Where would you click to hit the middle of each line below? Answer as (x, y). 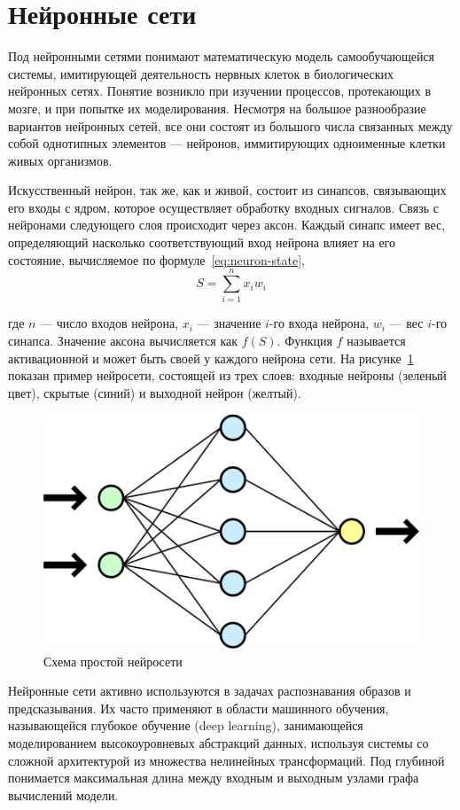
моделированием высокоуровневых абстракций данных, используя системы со (218, 743)
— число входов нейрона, (109, 323)
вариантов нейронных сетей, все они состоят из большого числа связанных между (230, 125)
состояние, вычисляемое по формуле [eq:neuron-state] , (156, 259)
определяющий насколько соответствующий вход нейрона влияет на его (202, 242)
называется (376, 340)
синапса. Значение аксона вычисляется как (123, 340)
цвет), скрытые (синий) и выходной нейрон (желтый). (155, 392)
